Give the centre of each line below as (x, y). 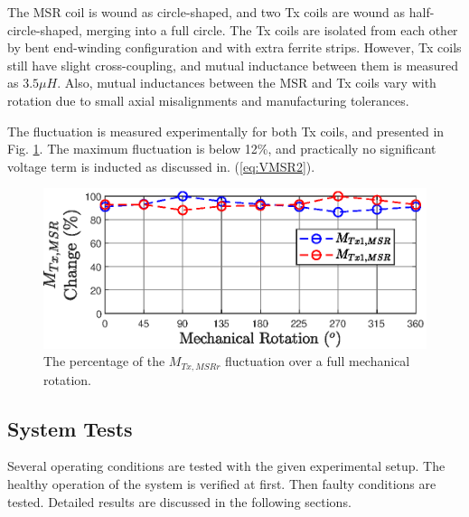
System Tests (70, 428)
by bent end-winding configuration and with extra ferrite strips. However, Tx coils (234, 47)
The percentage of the (104, 361)
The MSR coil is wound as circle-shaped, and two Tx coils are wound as (206, 12)
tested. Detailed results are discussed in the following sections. (179, 501)
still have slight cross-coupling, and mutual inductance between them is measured (233, 65)
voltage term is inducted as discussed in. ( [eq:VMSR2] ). (161, 166)
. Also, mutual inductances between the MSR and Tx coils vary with (247, 83)
